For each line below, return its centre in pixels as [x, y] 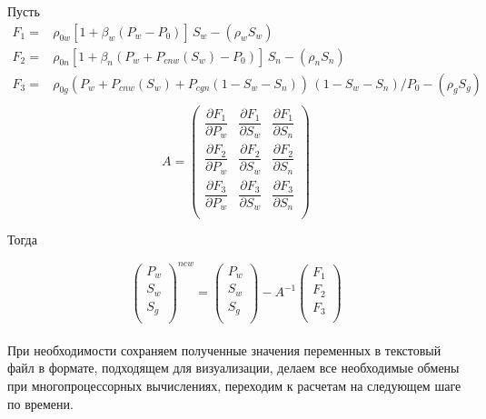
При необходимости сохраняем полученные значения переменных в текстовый [224, 349]
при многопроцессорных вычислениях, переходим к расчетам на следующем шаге [234, 385]
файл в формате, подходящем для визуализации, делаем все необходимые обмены [233, 368]
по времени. [40, 403]
